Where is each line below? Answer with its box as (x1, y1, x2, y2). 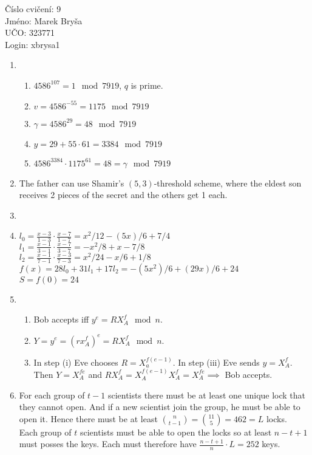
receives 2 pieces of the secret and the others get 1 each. (19, 188, 228, 201)
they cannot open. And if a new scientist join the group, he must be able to (19, 400, 300, 413)
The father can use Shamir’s (19, 176, 124, 189)
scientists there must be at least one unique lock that (107, 388, 306, 401)
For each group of (19, 388, 85, 401)
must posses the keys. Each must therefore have (19, 437, 197, 450)
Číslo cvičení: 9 (5, 2, 61, 15)
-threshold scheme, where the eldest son (154, 176, 302, 189)
